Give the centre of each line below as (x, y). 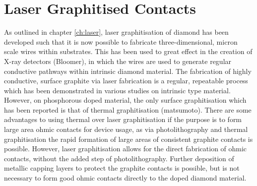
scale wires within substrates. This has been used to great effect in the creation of (128, 51)
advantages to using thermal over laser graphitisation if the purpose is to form (123, 119)
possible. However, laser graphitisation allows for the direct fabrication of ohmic (126, 149)
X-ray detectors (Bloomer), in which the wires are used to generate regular (118, 61)
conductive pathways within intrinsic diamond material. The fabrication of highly (128, 71)
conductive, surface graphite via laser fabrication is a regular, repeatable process (126, 81)
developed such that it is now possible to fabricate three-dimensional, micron (121, 41)
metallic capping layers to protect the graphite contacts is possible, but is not (122, 168)
